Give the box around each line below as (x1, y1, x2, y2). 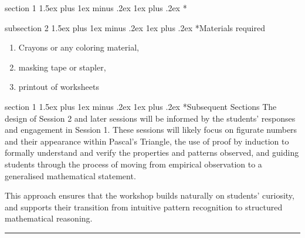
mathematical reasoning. (5, 212, 93, 224)
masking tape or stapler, (18, 61, 106, 73)
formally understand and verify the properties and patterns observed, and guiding (5, 146, 299, 159)
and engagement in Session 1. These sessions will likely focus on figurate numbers (5, 123, 297, 136)
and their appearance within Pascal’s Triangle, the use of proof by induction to (5, 135, 289, 147)
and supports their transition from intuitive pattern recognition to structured (5, 200, 283, 213)
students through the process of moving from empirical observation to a (5, 157, 262, 170)
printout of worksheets (18, 81, 99, 93)
